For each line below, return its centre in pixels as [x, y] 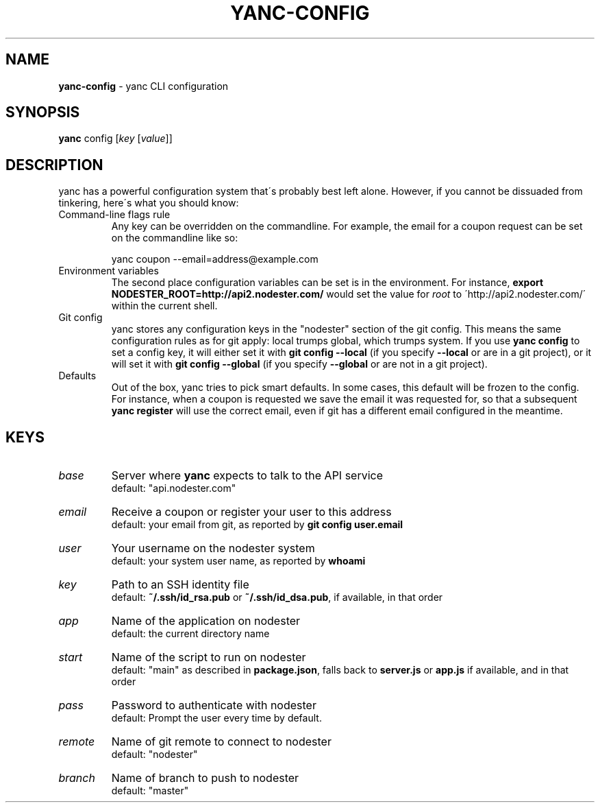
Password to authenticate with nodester [214, 705]
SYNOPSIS [43, 112]
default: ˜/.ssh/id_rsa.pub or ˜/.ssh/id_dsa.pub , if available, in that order [277, 597]
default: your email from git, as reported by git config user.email [257, 525]
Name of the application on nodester [206, 621]
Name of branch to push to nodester [205, 778]
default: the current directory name [190, 634]
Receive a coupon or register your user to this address [251, 512]
